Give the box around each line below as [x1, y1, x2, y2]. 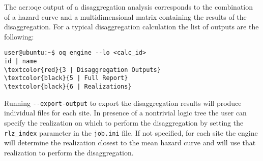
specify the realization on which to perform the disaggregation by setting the [4, 117, 244, 128]
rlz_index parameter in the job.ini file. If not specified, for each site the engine [4, 127, 258, 138]
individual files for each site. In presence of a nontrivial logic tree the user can [4, 107, 247, 118]
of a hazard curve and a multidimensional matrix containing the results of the [4, 11, 247, 22]
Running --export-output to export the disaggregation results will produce [4, 97, 242, 108]
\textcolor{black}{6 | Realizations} [4, 83, 132, 90]
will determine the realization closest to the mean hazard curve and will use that [4, 137, 256, 148]
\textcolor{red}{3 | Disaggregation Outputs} [4, 66, 161, 73]
